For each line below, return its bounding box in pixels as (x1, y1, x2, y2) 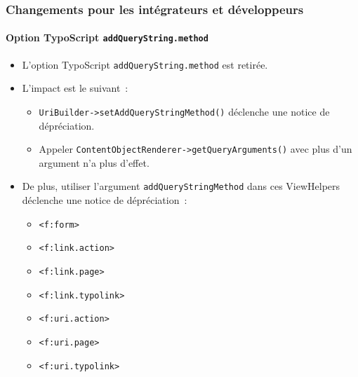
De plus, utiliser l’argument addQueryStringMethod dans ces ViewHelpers (22, 179, 340, 193)
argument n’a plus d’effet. (39, 155, 150, 170)
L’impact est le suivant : (22, 81, 128, 95)
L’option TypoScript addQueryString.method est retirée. (22, 57, 268, 71)
